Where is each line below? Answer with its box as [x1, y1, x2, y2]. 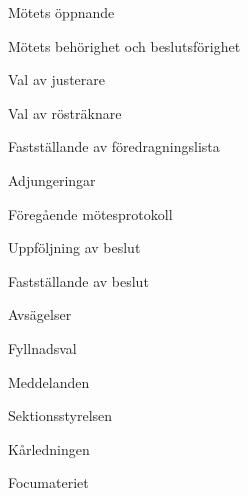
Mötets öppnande [8, 2, 115, 22]
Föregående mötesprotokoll [8, 203, 173, 224]
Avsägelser [8, 304, 72, 325]
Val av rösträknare [8, 102, 122, 123]
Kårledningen [8, 438, 90, 459]
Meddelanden [8, 371, 90, 392]
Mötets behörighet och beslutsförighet [8, 35, 241, 56]
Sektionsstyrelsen [8, 405, 113, 426]
